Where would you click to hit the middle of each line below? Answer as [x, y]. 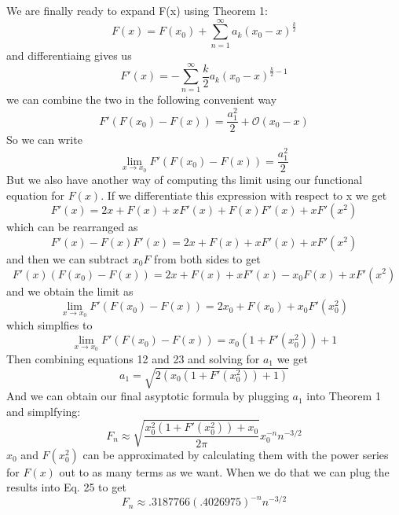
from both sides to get [207, 258]
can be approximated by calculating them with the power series [236, 454]
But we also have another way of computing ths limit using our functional [185, 180]
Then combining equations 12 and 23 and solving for [133, 359]
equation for [35, 195]
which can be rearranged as [72, 227]
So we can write [44, 140]
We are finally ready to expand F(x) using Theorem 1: [137, 10]
